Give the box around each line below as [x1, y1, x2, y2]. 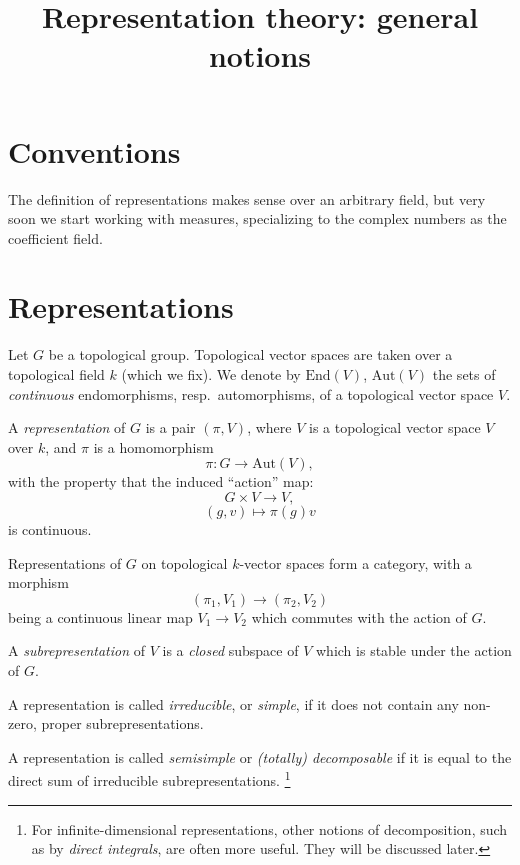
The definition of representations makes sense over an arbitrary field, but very [8, 188, 486, 209]
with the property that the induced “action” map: [8, 471, 314, 492]
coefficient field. [8, 227, 103, 248]
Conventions [8, 130, 181, 171]
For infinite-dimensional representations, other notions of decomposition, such [31, 818, 508, 839]
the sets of [432, 364, 496, 384]
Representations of [8, 552, 122, 573]
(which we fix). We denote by [121, 364, 301, 384]
